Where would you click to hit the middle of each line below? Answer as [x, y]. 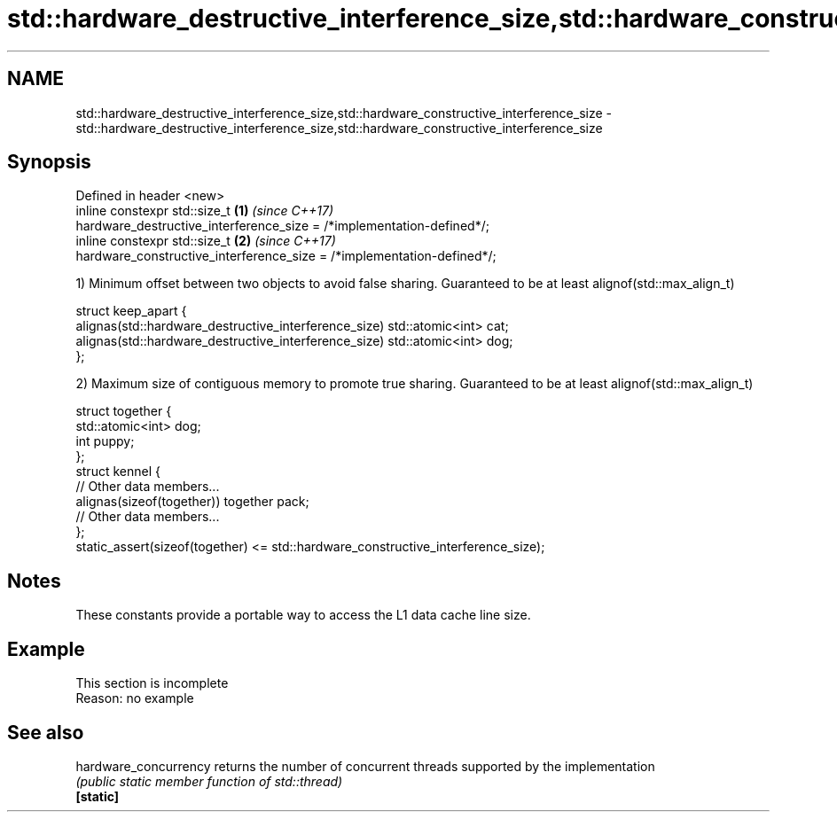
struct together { [124, 411]
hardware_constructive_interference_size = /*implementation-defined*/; [286, 256]
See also [46, 732]
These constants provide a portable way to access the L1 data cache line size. [303, 615]
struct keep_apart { [131, 311]
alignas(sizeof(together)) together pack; [192, 502]
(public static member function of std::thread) [209, 781]
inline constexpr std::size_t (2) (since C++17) [206, 241]
